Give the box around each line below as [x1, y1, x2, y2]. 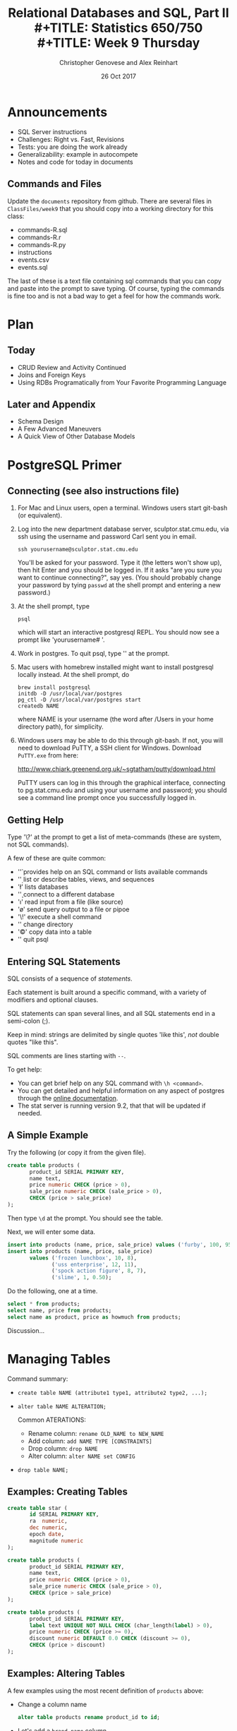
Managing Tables [7, 1350, 111, 1367]
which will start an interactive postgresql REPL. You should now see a [17, 628, 220, 637]
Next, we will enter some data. [7, 1227, 96, 1236]
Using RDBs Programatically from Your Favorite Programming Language [17, 378, 227, 386]
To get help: [7, 1065, 42, 1074]
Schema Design [17, 417, 64, 426]
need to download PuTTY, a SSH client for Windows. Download [17, 743, 202, 753]
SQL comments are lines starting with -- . [7, 1051, 126, 1060]
